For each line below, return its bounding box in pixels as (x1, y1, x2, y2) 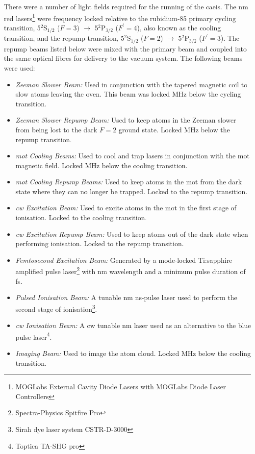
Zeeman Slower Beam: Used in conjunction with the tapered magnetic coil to (15, 79, 248, 89)
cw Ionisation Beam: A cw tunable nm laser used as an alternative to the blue (15, 320, 251, 330)
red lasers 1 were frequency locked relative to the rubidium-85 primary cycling (4, 11, 236, 23)
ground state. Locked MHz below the (119, 124, 230, 134)
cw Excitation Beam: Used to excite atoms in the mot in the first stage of (15, 202, 237, 213)
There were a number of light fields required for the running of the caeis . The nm (4, 1, 248, 11)
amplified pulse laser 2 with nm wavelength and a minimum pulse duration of (15, 265, 246, 277)
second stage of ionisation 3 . (15, 302, 97, 314)
